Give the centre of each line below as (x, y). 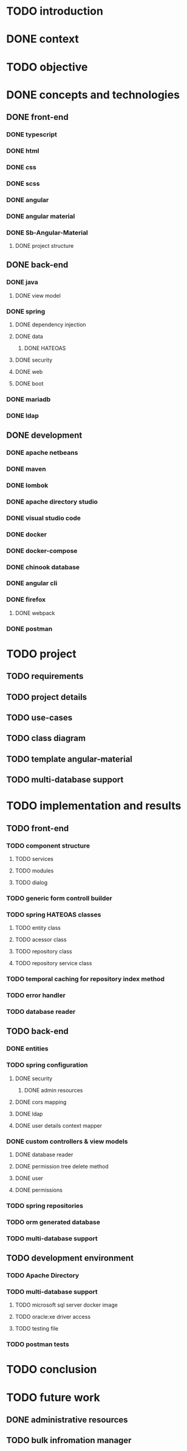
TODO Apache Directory (43, 1276)
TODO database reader (41, 1012)
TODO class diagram (46, 738)
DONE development (44, 436)
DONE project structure (44, 245)
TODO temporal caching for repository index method (86, 979)
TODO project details (47, 697)
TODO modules (34, 871)
